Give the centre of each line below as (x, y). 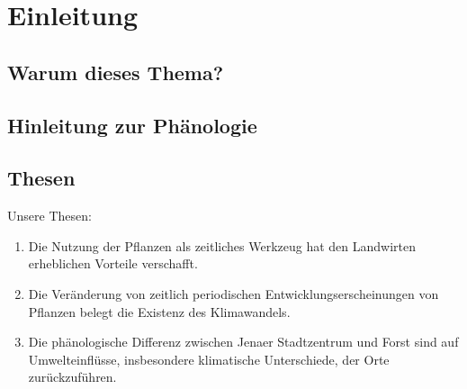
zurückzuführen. (72, 377)
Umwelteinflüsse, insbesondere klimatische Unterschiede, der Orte (209, 359)
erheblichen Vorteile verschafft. (113, 263)
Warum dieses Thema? (116, 72)
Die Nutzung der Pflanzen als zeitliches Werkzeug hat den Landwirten (222, 245)
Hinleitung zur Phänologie (132, 125)
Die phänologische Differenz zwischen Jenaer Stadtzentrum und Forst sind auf (243, 342)
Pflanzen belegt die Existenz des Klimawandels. (159, 311)
